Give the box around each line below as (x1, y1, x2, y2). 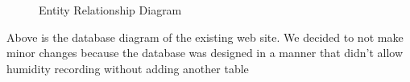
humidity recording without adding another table (6, 59, 249, 76)
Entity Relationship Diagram (39, 2, 182, 18)
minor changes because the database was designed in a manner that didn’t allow (6, 44, 403, 61)
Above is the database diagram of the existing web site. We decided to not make (6, 28, 404, 45)
